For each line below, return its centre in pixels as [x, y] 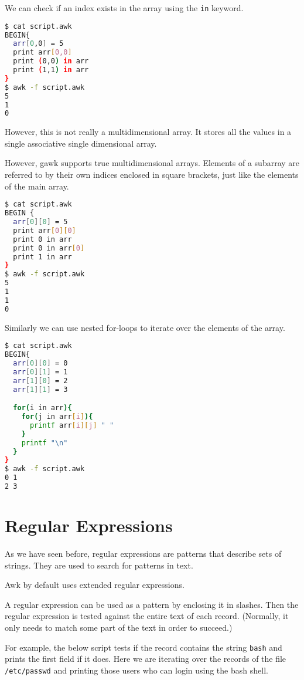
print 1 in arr [42, 257]
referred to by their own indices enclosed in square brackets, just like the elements [152, 175]
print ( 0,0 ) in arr [51, 61]
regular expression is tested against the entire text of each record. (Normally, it [147, 616]
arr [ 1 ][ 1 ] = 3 [40, 389]
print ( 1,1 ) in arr [51, 70]
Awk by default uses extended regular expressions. [95, 585]
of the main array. [37, 186]
